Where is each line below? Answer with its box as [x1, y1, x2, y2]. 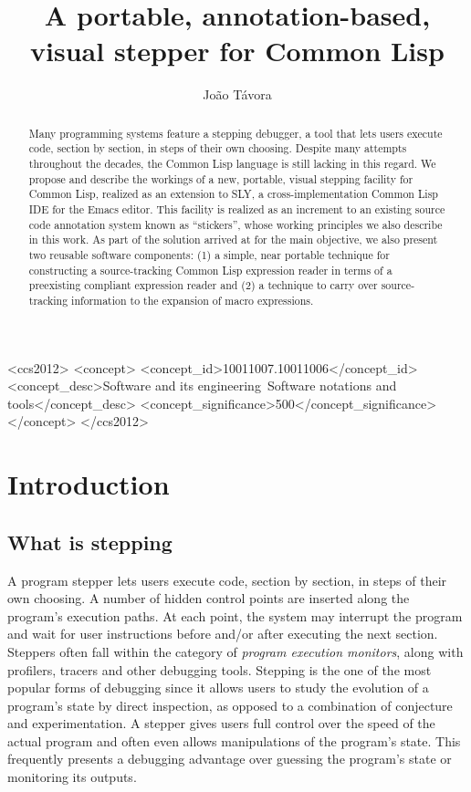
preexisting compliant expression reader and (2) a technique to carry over [28, 277, 378, 293]
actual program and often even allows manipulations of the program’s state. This [7, 731, 461, 750]
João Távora [203, 85, 272, 104]
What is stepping [7, 527, 173, 556]
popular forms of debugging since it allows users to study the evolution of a [7, 678, 429, 697]
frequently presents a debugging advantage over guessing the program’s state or [7, 749, 452, 768]
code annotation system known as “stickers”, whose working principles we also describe [28, 216, 443, 232]
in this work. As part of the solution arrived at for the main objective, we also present [28, 232, 438, 247]
